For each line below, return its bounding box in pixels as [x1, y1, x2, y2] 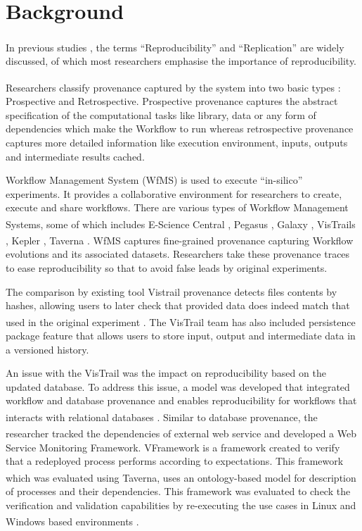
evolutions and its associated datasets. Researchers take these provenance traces [6, 246, 350, 261]
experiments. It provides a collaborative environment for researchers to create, [6, 186, 342, 201]
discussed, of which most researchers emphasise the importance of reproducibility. [6, 54, 356, 68]
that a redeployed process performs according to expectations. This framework [6, 454, 344, 468]
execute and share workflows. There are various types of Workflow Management [6, 200, 349, 215]
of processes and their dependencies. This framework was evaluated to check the [6, 484, 351, 498]
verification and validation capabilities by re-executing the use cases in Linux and [6, 497, 356, 512]
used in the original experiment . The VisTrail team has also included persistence [6, 314, 356, 329]
